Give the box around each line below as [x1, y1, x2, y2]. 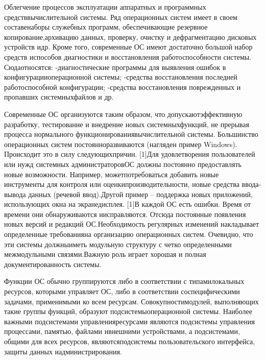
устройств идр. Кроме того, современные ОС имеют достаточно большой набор [4, 41, 253, 52]
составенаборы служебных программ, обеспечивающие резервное [4, 21, 208, 32]
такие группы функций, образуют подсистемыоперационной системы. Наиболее [4, 306, 252, 317]
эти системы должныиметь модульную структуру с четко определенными [4, 238, 232, 249]
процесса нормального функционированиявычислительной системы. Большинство [4, 129, 258, 139]
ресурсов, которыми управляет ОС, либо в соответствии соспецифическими [4, 286, 240, 297]
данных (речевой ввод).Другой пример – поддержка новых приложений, [28, 188, 253, 199]
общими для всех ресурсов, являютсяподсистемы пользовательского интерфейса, [4, 336, 255, 346]
